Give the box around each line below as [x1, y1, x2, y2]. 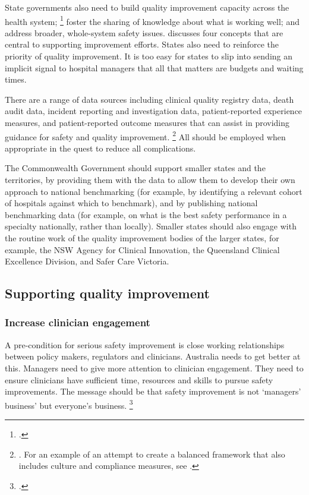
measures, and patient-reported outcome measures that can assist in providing [5, 116, 290, 128]
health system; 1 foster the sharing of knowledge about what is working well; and [5, 13, 299, 27]
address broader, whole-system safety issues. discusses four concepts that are [5, 26, 283, 39]
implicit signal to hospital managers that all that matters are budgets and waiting [5, 61, 304, 74]
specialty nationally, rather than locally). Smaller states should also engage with [5, 220, 297, 232]
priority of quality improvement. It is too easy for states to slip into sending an [5, 50, 293, 62]
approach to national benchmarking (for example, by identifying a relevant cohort [5, 185, 302, 197]
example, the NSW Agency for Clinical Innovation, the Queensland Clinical [5, 243, 280, 256]
